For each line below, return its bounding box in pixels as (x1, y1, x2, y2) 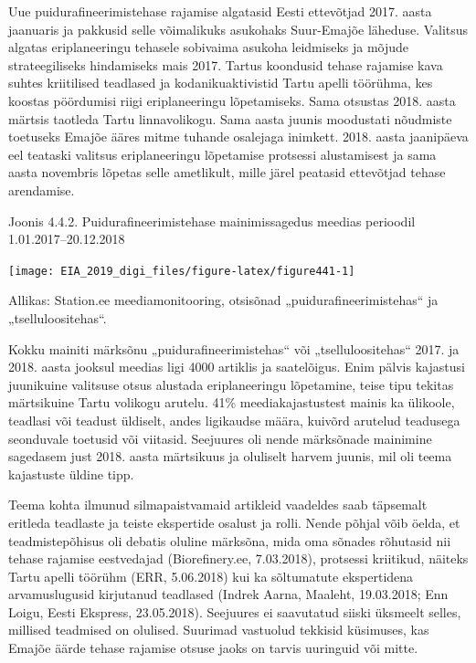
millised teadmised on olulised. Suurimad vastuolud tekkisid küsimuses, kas (8, 620, 429, 639)
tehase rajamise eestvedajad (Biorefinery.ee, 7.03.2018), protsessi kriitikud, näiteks (8, 549, 469, 568)
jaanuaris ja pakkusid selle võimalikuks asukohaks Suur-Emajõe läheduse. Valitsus (8, 19, 469, 38)
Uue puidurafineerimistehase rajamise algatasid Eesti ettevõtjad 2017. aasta (8, 2, 432, 20)
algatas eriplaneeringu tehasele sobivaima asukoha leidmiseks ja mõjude (8, 37, 409, 57)
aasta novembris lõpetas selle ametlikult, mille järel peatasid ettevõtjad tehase (8, 163, 446, 182)
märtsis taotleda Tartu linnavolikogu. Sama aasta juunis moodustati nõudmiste (8, 109, 452, 128)
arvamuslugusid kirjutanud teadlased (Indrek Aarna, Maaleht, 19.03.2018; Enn (8, 584, 449, 604)
